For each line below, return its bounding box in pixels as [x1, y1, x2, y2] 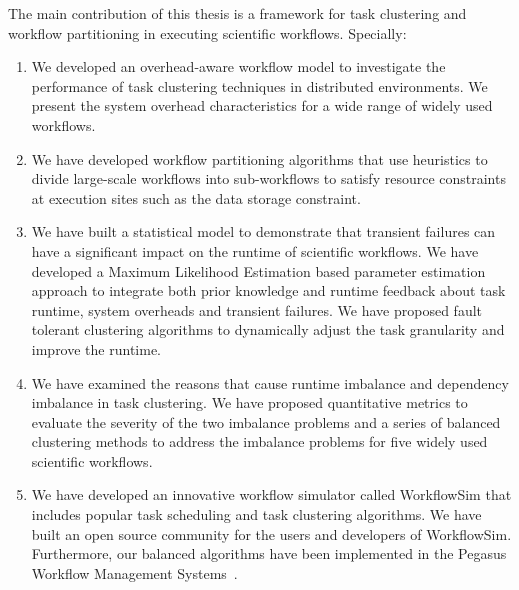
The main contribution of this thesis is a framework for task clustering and [8, 3, 467, 23]
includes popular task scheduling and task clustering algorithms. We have [31, 504, 482, 525]
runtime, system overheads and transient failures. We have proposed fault [31, 299, 483, 320]
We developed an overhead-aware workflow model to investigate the [31, 56, 446, 77]
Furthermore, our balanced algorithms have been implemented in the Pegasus [31, 543, 507, 564]
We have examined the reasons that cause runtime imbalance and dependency [31, 372, 509, 393]
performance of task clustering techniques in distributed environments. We [31, 75, 488, 96]
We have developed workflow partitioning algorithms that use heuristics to [31, 148, 488, 169]
